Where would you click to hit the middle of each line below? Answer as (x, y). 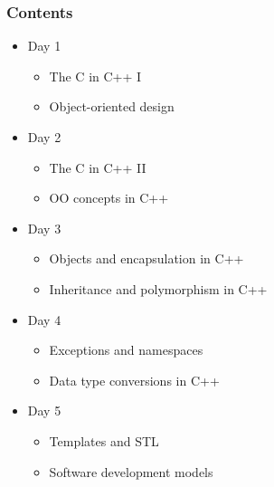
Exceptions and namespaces (126, 350)
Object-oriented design (112, 106)
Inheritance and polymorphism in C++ (158, 288)
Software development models (131, 471)
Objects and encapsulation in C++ (146, 258)
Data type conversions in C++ (134, 380)
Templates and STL (104, 440)
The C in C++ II (98, 167)
